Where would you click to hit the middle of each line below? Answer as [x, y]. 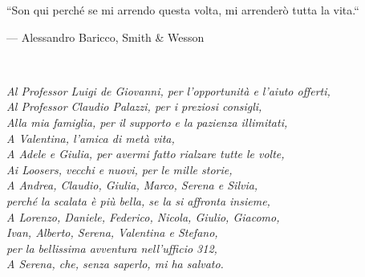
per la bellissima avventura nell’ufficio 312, [112, 248]
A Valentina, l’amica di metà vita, [91, 138]
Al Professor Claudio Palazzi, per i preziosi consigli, [134, 106]
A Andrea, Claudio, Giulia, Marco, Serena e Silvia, [132, 185]
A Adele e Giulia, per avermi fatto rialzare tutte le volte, [146, 154]
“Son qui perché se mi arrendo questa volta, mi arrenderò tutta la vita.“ [183, 10]
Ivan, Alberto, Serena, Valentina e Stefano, [112, 232]
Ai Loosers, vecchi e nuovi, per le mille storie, [120, 169]
